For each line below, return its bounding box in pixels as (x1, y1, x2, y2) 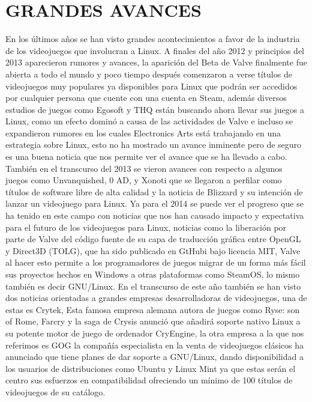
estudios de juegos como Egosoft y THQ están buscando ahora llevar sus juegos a (5, 103, 304, 115)
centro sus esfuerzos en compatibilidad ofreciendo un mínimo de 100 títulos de (5, 374, 293, 386)
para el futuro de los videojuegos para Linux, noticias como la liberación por (5, 221, 287, 233)
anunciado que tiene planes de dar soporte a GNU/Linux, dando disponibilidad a (5, 350, 304, 363)
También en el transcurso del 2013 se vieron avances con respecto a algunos (5, 162, 283, 174)
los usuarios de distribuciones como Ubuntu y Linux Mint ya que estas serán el (5, 362, 296, 374)
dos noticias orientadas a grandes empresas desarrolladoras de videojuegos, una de (5, 291, 307, 304)
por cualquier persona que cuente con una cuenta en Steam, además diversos (5, 91, 287, 104)
